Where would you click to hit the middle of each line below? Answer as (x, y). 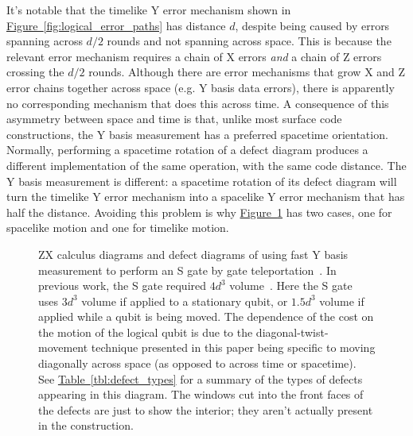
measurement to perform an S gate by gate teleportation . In (187, 270)
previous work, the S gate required (123, 286)
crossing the (35, 72)
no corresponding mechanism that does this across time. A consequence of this (198, 103)
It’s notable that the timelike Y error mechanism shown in (149, 10)
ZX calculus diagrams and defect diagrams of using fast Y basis (193, 254)
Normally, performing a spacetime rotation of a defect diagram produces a (187, 150)
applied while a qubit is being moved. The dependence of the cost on (206, 316)
